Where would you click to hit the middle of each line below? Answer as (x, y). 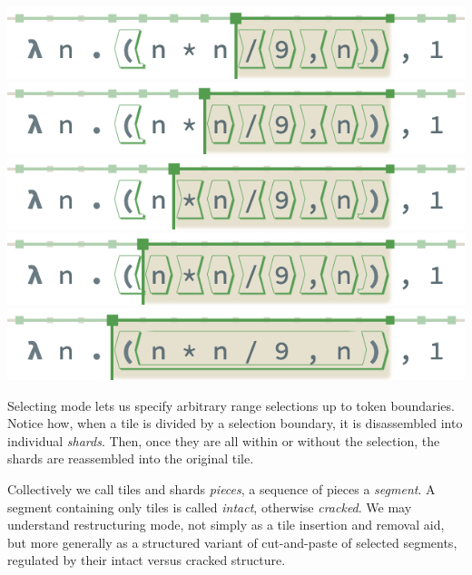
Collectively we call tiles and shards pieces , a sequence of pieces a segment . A (221, 489)
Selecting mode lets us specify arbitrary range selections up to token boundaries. (231, 405)
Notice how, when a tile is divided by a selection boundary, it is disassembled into (235, 423)
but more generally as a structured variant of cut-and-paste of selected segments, (232, 542)
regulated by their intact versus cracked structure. (147, 560)
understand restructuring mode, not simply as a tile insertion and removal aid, (226, 525)
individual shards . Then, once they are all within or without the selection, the (224, 440)
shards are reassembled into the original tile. (131, 458)
